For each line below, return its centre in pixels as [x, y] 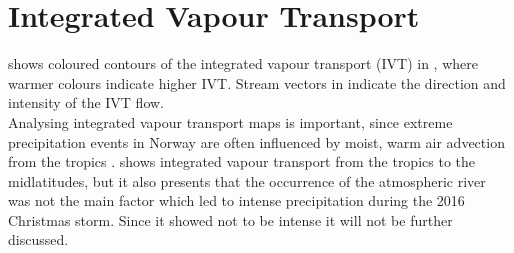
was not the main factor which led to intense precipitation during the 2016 [236, 200]
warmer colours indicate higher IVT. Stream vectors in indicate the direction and [257, 82]
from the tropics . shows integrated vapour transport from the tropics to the [241, 161]
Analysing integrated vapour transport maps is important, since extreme [230, 121]
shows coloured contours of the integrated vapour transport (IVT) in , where [243, 63]
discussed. [38, 239]
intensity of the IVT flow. [86, 102]
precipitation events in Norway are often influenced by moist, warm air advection [256, 141]
